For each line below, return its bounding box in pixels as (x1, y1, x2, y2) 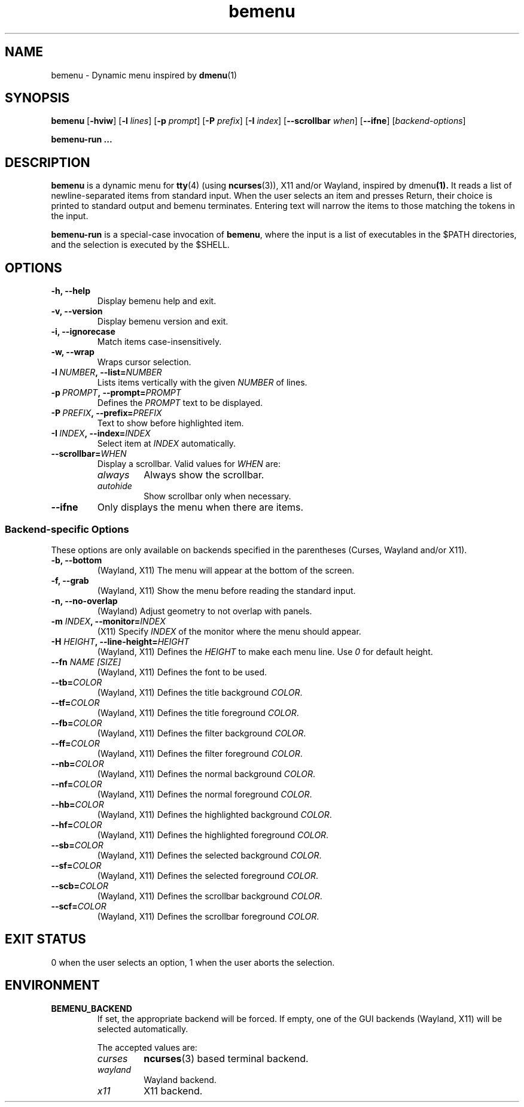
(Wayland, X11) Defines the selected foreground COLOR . (97, 870, 319, 881)
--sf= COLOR (51, 860, 102, 871)
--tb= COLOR (51, 677, 102, 687)
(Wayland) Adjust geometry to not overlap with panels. (97, 605, 312, 616)
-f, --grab (51, 575, 89, 586)
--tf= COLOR (51, 697, 100, 708)
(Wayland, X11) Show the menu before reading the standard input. (97, 585, 356, 596)
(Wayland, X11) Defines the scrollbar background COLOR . (97, 890, 322, 901)
